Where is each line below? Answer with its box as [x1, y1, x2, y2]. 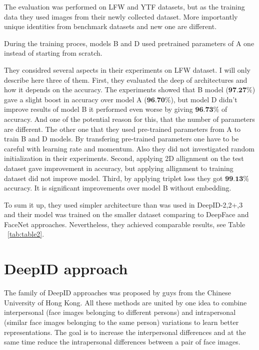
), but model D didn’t [170, 94, 237, 104]
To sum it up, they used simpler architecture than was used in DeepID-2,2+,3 [4, 199, 243, 210]
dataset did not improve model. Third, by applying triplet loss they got [4, 172, 223, 183]
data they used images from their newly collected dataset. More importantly [4, 11, 238, 22]
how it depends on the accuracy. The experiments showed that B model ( [4, 84, 228, 95]
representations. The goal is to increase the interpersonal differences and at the [4, 326, 246, 337]
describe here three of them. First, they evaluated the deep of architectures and [4, 74, 247, 85]
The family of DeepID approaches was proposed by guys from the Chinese [4, 287, 231, 298]
